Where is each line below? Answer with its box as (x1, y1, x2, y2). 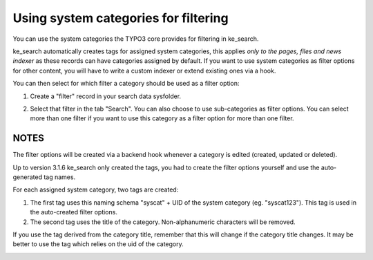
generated (12, 173, 43, 181)
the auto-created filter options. (30, 208, 117, 216)
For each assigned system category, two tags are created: (12, 185, 179, 194)
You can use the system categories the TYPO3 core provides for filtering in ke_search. (12, 35, 259, 43)
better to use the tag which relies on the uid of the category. (12, 240, 184, 248)
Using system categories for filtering (12, 10, 229, 26)
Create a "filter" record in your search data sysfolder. (30, 92, 182, 100)
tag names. (44, 173, 76, 181)
